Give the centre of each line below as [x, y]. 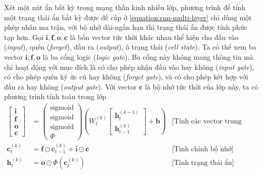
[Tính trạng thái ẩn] [203, 163]
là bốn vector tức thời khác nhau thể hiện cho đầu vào [154, 37]
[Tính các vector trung [207, 122]
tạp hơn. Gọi [24, 37]
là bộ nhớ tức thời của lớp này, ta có [201, 86]
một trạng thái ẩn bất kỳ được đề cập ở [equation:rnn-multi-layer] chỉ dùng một [128, 17]
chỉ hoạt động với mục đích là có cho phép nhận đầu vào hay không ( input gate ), [129, 67]
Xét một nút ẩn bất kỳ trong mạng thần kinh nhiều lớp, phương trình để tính [125, 7]
